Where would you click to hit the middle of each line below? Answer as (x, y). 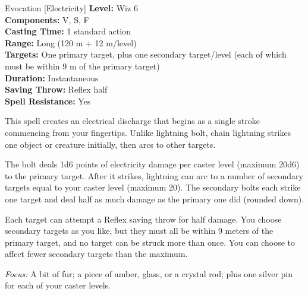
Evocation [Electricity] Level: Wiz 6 (71, 8)
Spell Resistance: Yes (48, 101)
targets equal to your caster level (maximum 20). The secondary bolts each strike (153, 187)
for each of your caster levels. (58, 285)
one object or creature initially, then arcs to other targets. (110, 144)
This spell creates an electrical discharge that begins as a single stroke (132, 121)
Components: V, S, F (47, 19)
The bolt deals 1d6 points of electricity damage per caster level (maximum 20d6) (152, 164)
